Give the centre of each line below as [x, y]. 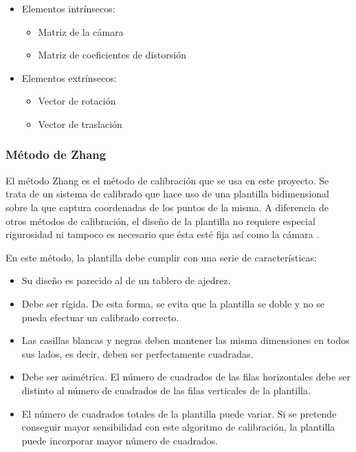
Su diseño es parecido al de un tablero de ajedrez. [126, 280]
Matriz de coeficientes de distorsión [112, 55]
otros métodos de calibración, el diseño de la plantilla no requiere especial [160, 220]
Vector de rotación [77, 101]
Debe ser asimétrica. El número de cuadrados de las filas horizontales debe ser [186, 377]
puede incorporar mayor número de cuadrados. [120, 440]
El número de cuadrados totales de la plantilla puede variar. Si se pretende [179, 413]
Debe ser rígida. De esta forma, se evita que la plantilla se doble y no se [173, 303]
